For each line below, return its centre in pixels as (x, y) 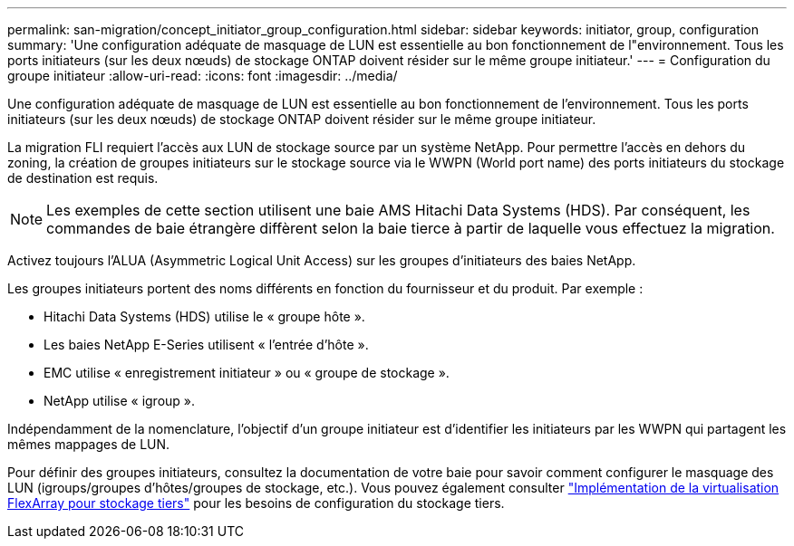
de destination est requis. (83, 178)
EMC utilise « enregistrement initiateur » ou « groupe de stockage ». (247, 373)
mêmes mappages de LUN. (89, 444)
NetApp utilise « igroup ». (120, 401)
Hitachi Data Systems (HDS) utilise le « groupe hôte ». (204, 316)
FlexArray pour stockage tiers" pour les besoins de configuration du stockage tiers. (256, 503)
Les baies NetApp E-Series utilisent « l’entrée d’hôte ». (206, 345)
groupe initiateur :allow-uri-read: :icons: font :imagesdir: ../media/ (203, 76)
